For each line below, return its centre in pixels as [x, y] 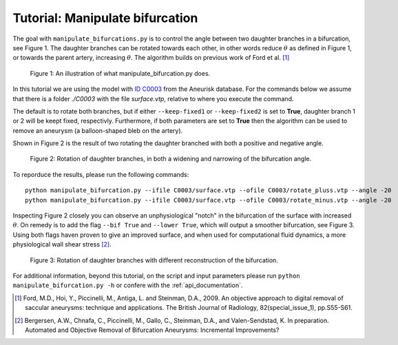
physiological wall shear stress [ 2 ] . [62, 244]
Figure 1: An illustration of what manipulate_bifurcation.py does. [120, 73]
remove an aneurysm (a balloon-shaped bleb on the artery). [98, 130]
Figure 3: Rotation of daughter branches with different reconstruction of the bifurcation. [154, 260]
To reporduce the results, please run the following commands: [101, 174]
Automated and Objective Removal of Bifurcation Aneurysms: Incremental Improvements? [152, 330]
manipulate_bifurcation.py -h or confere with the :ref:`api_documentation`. [128, 285]
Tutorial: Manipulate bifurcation [105, 18]
